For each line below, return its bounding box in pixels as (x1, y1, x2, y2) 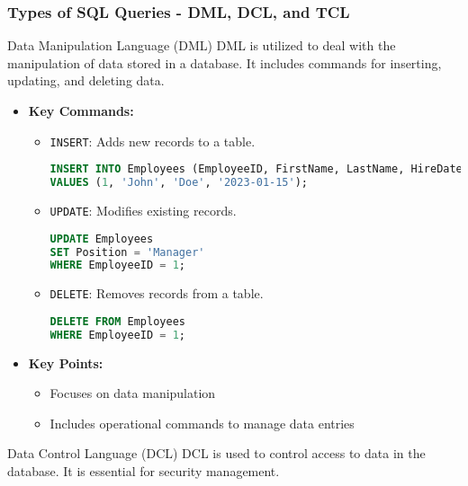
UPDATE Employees (49, 232, 154, 245)
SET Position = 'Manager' (49, 245, 205, 259)
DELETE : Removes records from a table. (49, 284, 264, 303)
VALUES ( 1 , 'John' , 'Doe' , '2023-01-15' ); (49, 176, 309, 190)
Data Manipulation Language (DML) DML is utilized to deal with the (7, 36, 396, 55)
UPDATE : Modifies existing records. (49, 201, 237, 219)
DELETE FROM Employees (49, 314, 185, 328)
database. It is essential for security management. (7, 462, 280, 481)
